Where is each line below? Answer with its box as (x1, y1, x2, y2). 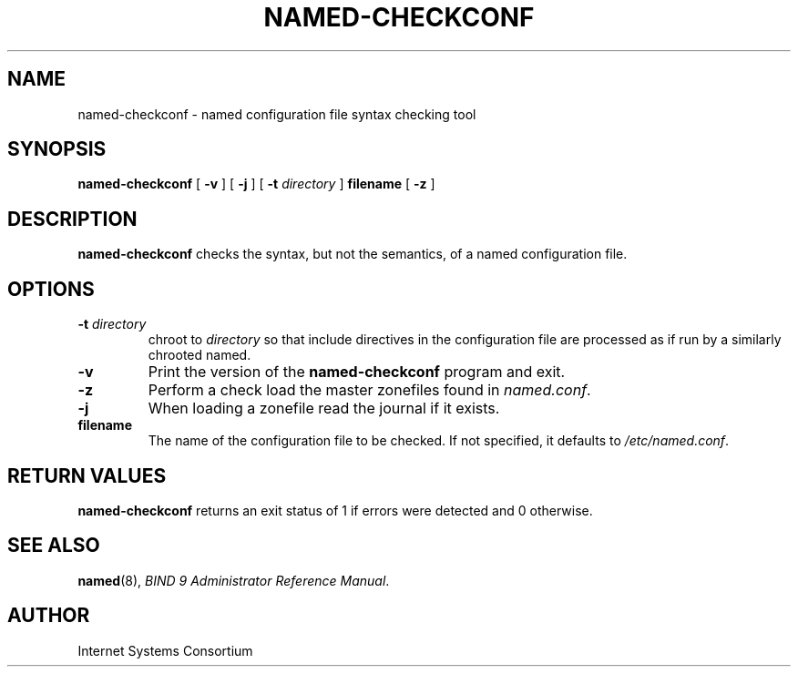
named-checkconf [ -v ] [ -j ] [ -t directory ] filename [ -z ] (77, 176, 435, 192)
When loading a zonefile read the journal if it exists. (148, 399, 500, 418)
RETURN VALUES (7, 464, 167, 487)
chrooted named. (148, 347, 251, 363)
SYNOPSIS (7, 138, 107, 161)
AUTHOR (7, 604, 90, 628)
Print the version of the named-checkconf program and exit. (148, 363, 566, 382)
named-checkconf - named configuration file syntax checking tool (77, 106, 476, 122)
